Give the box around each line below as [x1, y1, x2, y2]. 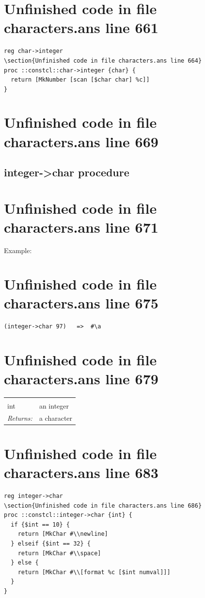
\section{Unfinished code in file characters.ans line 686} [4, 502, 202, 509]
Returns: [7, 412, 32, 423]
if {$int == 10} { [11, 521, 70, 528]
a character [39, 412, 73, 423]
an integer [39, 400, 69, 410]
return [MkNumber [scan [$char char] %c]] [11, 76, 150, 84]
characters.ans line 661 [4, 17, 158, 37]
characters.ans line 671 [4, 217, 158, 237]
